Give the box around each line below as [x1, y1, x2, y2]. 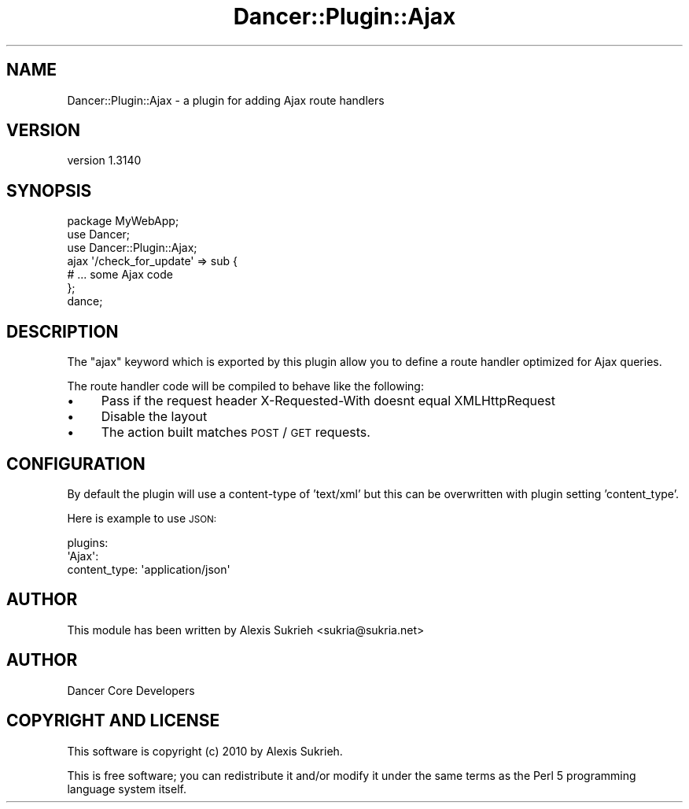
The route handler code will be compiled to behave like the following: [67, 379, 424, 393]
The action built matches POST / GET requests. [101, 424, 370, 441]
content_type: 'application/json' [67, 562, 230, 576]
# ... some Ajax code [67, 268, 173, 282]
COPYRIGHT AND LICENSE [6, 711, 220, 731]
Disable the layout [101, 408, 208, 425]
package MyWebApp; [67, 214, 179, 228]
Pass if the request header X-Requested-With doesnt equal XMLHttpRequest [101, 393, 556, 409]
